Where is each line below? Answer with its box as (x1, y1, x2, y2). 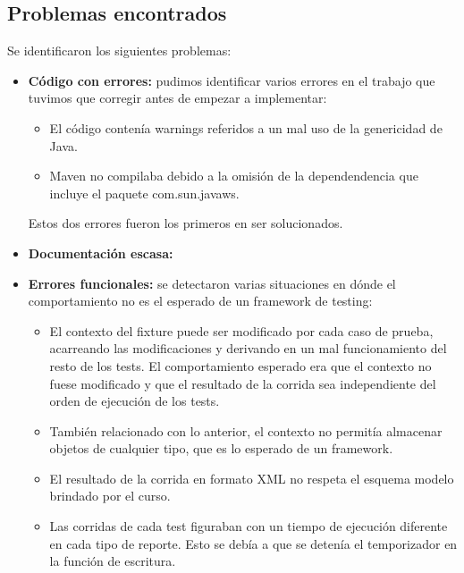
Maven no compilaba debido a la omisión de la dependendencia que (49, 166, 418, 185)
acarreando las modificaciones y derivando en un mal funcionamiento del (49, 339, 447, 358)
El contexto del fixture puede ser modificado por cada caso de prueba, (49, 321, 434, 340)
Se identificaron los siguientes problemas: (7, 41, 232, 60)
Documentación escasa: (28, 243, 173, 262)
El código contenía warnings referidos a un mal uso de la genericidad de (49, 118, 443, 137)
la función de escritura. (49, 552, 176, 570)
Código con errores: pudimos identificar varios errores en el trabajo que (28, 71, 435, 89)
